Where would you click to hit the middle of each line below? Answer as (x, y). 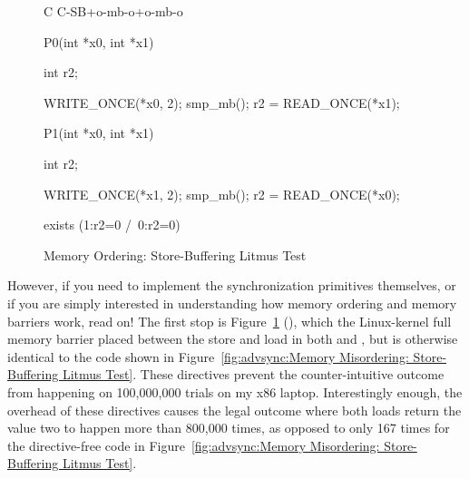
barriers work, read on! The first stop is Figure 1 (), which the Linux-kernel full (230, 321)
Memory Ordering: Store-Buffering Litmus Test (175, 254)
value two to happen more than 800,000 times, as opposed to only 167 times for (229, 428)
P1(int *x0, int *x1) (99, 133)
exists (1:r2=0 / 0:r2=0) (112, 225)
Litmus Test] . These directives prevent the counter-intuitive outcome (253, 374)
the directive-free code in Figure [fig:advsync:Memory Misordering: (194, 445)
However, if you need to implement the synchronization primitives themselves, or (232, 285)
